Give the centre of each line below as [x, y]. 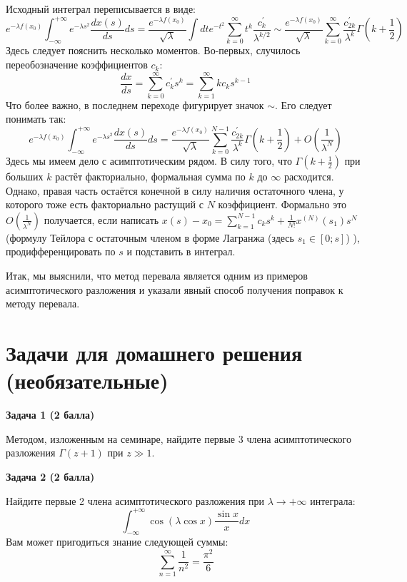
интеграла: [333, 500]
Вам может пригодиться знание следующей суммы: [117, 542]
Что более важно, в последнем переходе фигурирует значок [135, 104]
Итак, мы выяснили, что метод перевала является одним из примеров [157, 276]
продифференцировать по [61, 251]
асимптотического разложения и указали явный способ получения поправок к [175, 289]
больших [25, 177]
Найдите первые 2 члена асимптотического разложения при [135, 500]
